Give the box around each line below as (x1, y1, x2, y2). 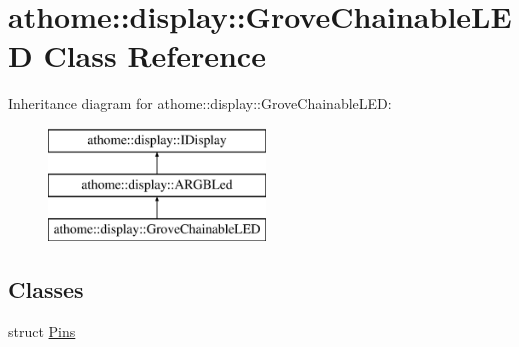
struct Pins (8, 321, 76, 342)
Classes (8, 274, 84, 305)
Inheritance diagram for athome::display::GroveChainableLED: (8, 93, 392, 114)
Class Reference (43, 35, 266, 76)
